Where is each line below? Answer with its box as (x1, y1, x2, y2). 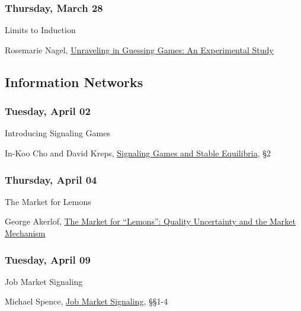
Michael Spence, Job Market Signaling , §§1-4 (5, 295, 168, 307)
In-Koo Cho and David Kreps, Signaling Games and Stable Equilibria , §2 (5, 147, 271, 159)
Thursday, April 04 (5, 172, 97, 187)
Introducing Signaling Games (5, 127, 110, 139)
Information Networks (5, 72, 143, 91)
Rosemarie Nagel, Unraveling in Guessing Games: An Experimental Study (5, 43, 274, 56)
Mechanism (5, 227, 46, 239)
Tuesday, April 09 (5, 252, 91, 267)
